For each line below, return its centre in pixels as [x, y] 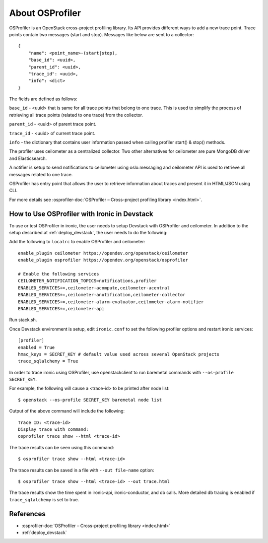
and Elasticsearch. [28, 158]
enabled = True [36, 347]
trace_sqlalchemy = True [48, 361]
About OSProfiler [45, 13]
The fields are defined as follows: [43, 99]
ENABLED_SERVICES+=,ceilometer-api [61, 308]
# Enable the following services [59, 274]
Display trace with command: [53, 430]
